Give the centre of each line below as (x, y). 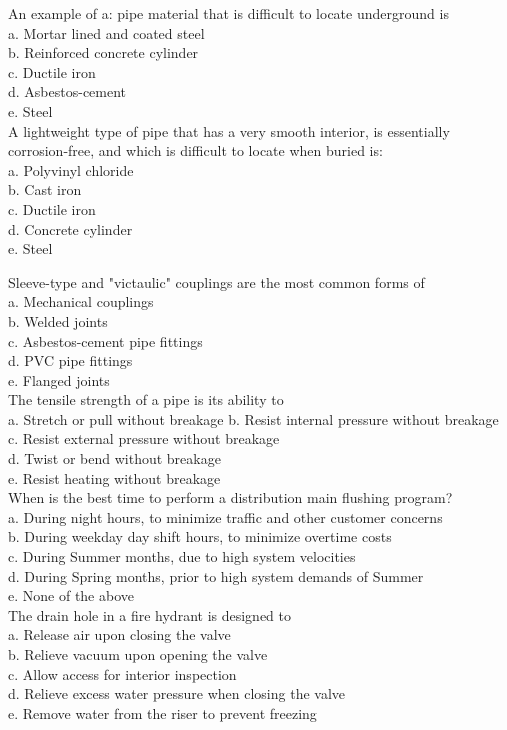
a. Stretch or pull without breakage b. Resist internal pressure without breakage (253, 418)
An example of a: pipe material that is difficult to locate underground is (228, 13)
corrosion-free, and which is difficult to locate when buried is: (195, 150)
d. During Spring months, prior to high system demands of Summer (216, 575)
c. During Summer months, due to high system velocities (182, 556)
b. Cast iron (45, 189)
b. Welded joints (58, 320)
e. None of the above (71, 595)
